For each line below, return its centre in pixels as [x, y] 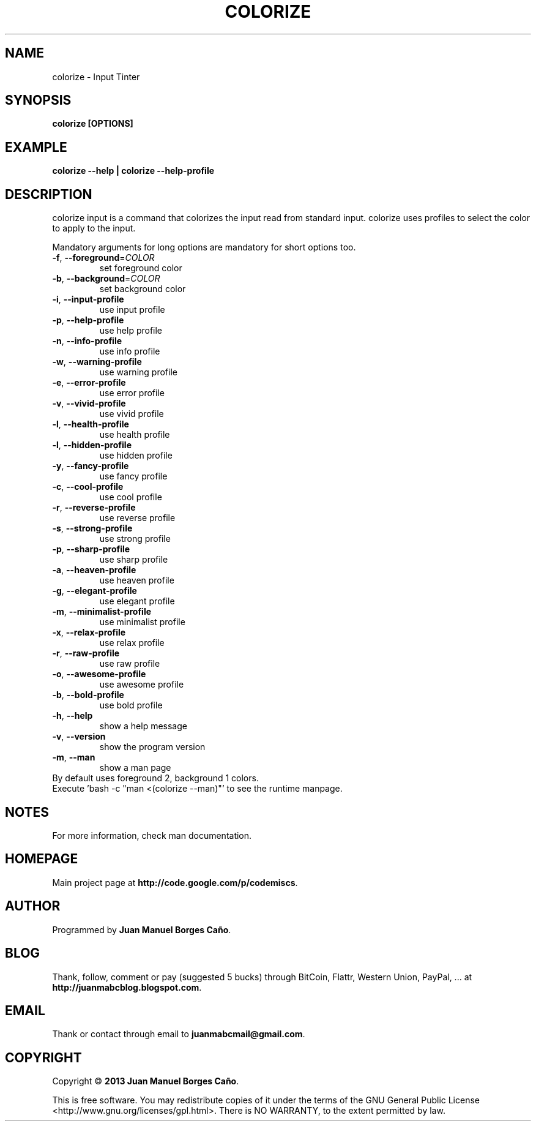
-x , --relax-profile [89, 632]
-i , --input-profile [88, 299]
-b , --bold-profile [88, 695]
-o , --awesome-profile [99, 674]
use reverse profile [137, 518]
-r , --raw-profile [86, 653]
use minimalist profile [142, 622]
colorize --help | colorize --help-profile [133, 171]
